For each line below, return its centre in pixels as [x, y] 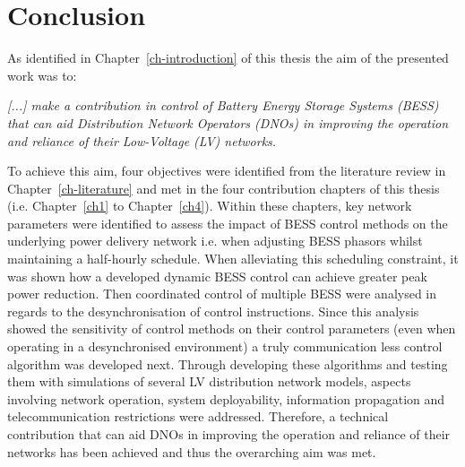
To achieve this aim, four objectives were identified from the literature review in [227, 171]
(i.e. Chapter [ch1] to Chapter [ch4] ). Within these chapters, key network [210, 206]
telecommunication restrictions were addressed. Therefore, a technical [198, 416]
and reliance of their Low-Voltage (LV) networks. [142, 140]
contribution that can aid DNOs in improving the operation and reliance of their [229, 434]
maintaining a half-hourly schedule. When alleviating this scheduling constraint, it [233, 259]
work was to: [42, 75]
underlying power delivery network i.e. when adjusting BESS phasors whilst [215, 241]
